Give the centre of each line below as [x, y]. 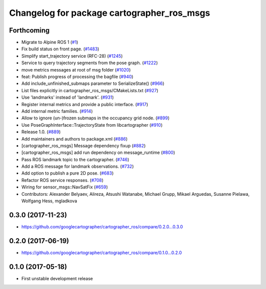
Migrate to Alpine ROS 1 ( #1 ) [50, 42]
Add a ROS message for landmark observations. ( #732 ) [78, 166]
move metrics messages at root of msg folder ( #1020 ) [76, 70]
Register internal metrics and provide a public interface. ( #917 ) [85, 104]
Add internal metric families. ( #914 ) [57, 111]
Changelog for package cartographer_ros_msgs [110, 13]
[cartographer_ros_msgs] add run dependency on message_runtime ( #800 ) [98, 152]
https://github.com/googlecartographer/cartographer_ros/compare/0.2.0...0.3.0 [102, 226]
